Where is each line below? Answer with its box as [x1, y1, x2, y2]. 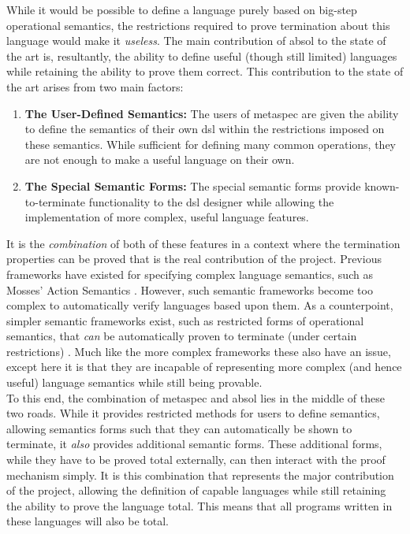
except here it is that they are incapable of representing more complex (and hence [6, 358, 402, 375]
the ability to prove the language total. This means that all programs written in [6, 497, 393, 514]
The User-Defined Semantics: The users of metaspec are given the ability [24, 105, 399, 121]
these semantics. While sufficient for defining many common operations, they [24, 135, 397, 152]
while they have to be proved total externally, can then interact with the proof [6, 451, 386, 468]
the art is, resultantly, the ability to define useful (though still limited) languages [6, 47, 397, 64]
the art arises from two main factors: [6, 78, 184, 95]
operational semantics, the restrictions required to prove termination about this [6, 17, 390, 33]
